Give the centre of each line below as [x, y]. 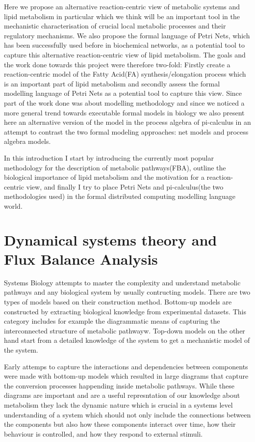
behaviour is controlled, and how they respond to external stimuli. [103, 433]
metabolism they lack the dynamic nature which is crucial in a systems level [118, 404]
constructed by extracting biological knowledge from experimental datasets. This [125, 311]
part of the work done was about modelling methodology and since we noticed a [124, 102]
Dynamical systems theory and [111, 239]
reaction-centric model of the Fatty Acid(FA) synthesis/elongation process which [125, 74]
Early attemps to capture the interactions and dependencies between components [126, 366]
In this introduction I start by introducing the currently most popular [109, 157]
